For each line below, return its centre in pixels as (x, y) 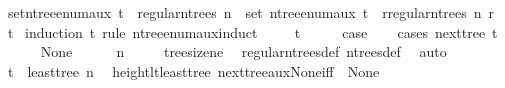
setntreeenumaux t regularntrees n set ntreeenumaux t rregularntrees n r (251, 12)
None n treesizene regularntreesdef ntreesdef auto (243, 51)
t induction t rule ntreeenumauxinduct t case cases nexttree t (252, 31)
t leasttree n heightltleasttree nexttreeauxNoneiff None (193, 70)
